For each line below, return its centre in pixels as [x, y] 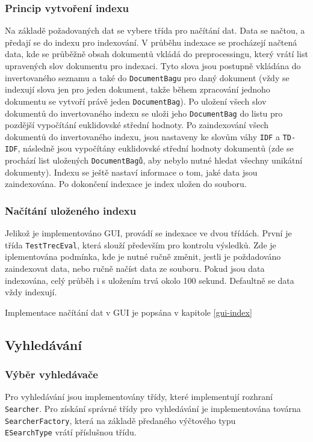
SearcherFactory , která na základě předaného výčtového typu [120, 420]
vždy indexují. [31, 292]
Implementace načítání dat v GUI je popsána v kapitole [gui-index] [129, 312]
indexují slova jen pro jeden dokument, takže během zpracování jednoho [138, 89]
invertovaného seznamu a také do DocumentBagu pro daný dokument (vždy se [147, 77]
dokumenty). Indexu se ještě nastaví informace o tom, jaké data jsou [131, 172]
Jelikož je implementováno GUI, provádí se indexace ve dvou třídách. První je [148, 233]
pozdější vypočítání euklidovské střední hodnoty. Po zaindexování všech [137, 125]
